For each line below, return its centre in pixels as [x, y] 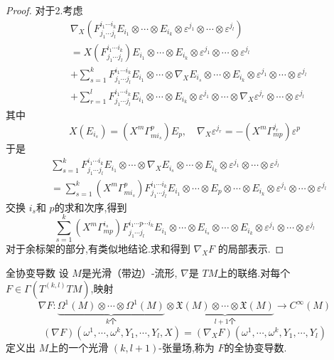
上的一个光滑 [79, 347]
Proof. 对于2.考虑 [44, 10]
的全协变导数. [255, 347]
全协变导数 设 [37, 273]
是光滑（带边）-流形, [129, 273]
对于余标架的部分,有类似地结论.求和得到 [98, 249]
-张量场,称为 [187, 347]
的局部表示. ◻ [251, 249]
